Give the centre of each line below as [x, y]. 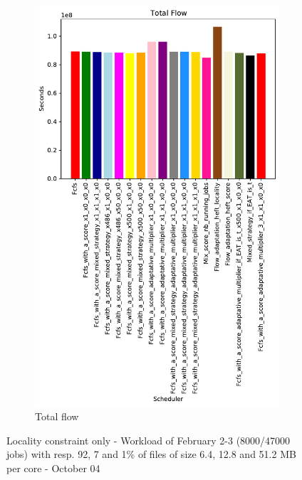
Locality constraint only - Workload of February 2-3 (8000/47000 [149, 440]
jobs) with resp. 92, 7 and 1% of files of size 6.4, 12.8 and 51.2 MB [151, 454]
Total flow [57, 416]
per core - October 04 [53, 468]
